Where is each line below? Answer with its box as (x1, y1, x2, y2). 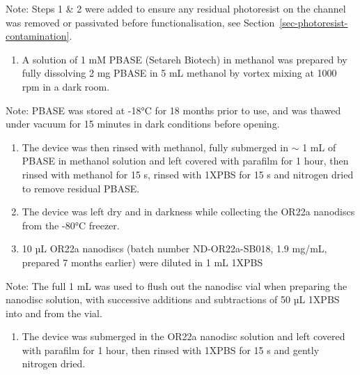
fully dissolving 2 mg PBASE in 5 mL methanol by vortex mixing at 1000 (22, 66, 337, 80)
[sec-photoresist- (279, 15, 348, 29)
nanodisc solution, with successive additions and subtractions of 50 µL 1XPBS (6, 292, 340, 307)
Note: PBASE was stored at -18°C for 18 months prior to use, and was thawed (6, 102, 341, 117)
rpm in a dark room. (22, 79, 110, 93)
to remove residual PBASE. (22, 181, 140, 195)
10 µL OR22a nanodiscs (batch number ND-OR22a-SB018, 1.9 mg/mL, (22, 241, 327, 256)
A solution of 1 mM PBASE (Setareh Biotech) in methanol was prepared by (22, 52, 347, 66)
